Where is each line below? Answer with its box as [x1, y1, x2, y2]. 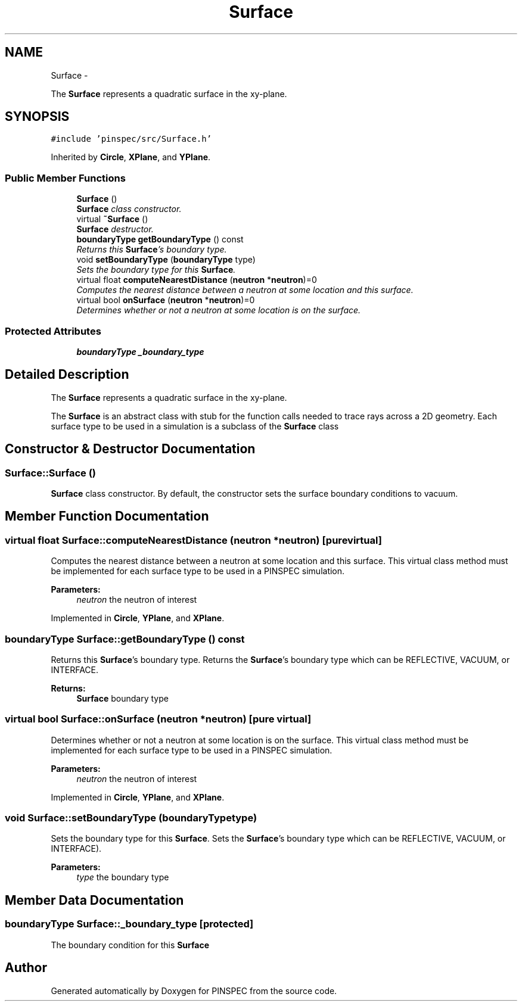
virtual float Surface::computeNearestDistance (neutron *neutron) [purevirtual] [5, 534, 382, 546]
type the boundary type [76, 872, 169, 883]
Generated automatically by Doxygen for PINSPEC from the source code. [51, 985, 337, 996]
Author [5, 960, 47, 976]
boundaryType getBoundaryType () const [76, 234, 244, 245]
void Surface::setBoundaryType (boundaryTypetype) [5, 812, 257, 824]
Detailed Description [5, 367, 129, 382]
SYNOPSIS [5, 109, 70, 124]
